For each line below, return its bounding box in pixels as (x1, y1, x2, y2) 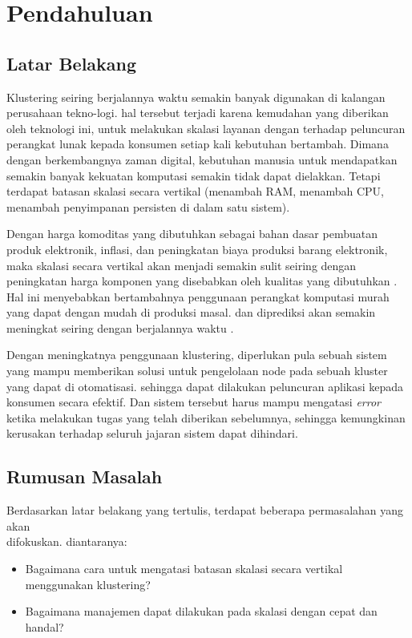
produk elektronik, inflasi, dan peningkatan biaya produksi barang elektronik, (6, 240, 388, 257)
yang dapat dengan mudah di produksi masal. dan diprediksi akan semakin (6, 304, 376, 321)
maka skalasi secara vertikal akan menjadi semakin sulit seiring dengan (6, 256, 357, 273)
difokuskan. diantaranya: (6, 533, 127, 550)
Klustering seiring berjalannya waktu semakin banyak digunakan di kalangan (6, 88, 386, 105)
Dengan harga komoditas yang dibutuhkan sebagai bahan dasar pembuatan (6, 225, 378, 242)
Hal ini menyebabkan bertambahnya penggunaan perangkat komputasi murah (6, 288, 390, 305)
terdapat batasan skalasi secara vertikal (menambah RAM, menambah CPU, (6, 183, 384, 200)
